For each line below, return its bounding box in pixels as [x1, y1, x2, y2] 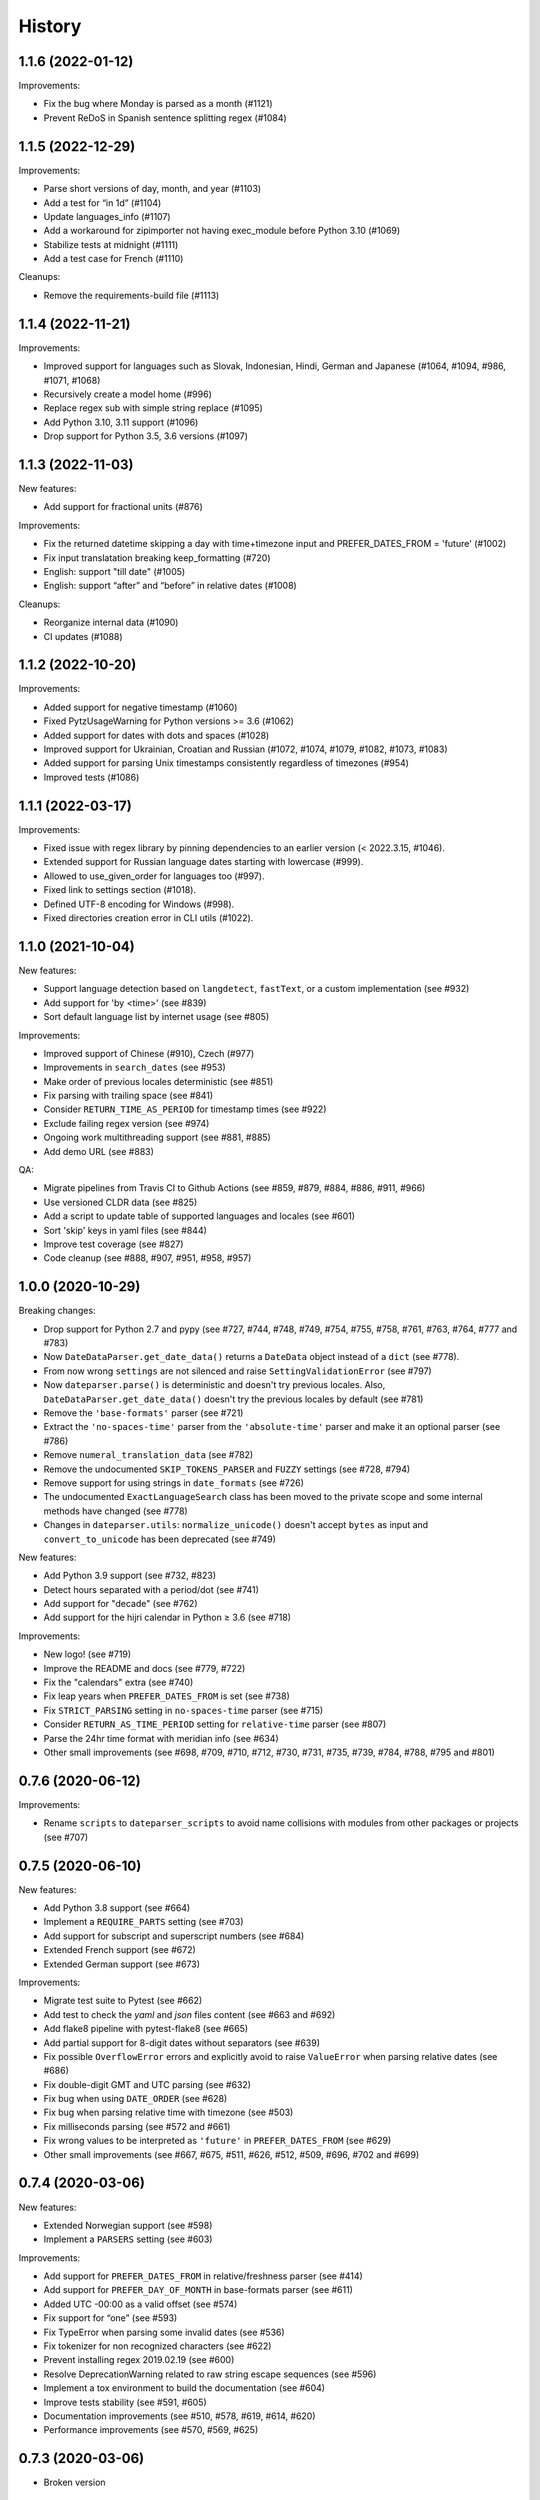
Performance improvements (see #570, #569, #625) [43, 2424, 259, 2436]
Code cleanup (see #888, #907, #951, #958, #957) [43, 1252, 252, 1264]
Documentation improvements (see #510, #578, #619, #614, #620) [43, 2410, 316, 2422]
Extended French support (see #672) [43, 1944, 197, 1956]
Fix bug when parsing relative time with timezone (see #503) [43, 2106, 294, 2119]
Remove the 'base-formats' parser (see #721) [43, 1407, 244, 1419]
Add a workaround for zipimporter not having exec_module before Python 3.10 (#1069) [43, 225, 401, 237]
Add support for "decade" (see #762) [43, 1598, 199, 1610]
